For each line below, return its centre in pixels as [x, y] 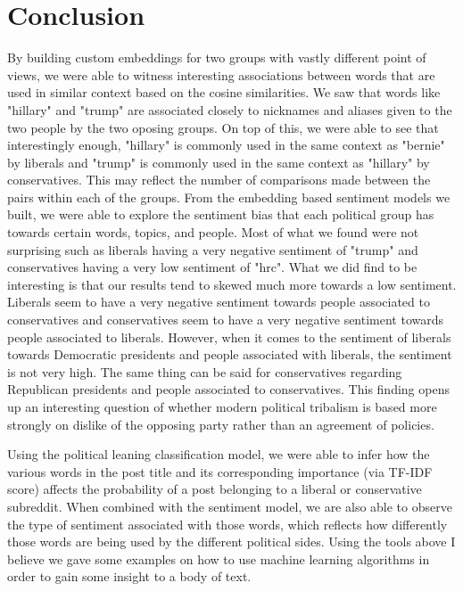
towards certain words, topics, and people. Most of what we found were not [213, 232]
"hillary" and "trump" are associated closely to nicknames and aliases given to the [230, 109]
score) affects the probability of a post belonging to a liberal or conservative [215, 489]
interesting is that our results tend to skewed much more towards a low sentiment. [232, 284]
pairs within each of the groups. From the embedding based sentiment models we [229, 197]
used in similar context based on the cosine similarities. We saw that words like [224, 92]
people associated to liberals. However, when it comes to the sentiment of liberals [229, 337]
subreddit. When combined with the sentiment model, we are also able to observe [230, 506]
